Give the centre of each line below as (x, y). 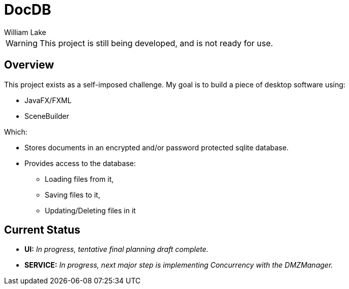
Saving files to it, (72, 195)
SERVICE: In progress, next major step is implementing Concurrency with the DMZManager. (179, 265)
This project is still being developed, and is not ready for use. (156, 43)
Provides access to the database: (80, 163)
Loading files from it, (79, 179)
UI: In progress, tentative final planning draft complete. (117, 249)
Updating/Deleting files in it (90, 210)
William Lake (25, 32)
